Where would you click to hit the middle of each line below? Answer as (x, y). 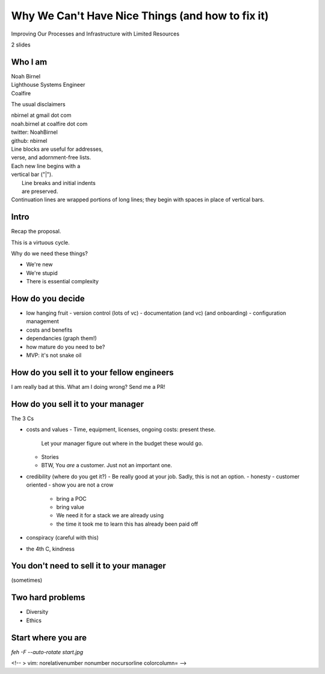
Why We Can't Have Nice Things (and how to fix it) (140, 16)
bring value (70, 507)
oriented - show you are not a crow (70, 485)
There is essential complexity (63, 282)
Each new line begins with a (46, 166)
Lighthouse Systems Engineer (48, 85)
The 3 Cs (23, 418)
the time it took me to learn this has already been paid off (127, 524)
